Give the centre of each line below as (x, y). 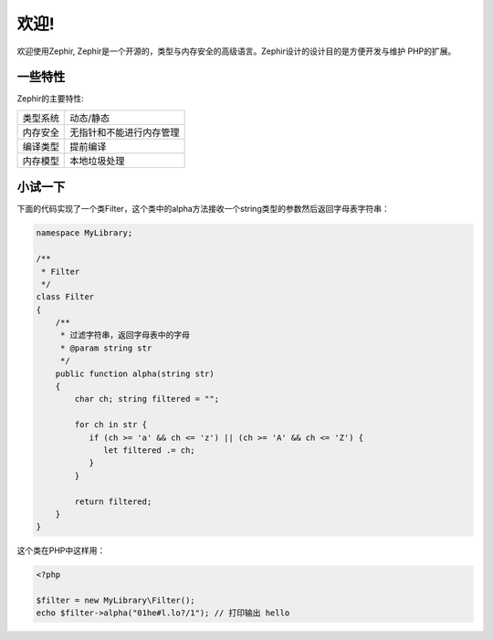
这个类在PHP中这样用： (61, 551)
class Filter (65, 297)
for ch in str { (111, 425)
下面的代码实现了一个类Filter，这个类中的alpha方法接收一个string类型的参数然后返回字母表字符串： (203, 209)
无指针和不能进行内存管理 (125, 132)
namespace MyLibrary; (84, 233)
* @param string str (106, 348)
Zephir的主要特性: (50, 99)
